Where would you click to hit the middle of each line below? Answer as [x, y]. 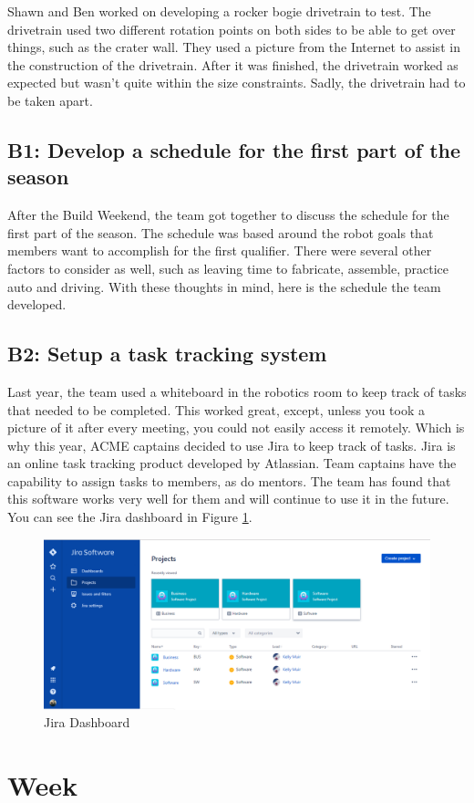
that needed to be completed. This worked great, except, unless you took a [216, 409]
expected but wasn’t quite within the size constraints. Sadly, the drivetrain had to [237, 83]
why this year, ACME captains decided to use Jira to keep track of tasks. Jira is [232, 445]
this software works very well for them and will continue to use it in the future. [228, 499]
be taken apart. [50, 100]
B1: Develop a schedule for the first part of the [234, 149]
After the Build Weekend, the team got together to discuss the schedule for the [228, 215]
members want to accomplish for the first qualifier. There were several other [220, 250]
